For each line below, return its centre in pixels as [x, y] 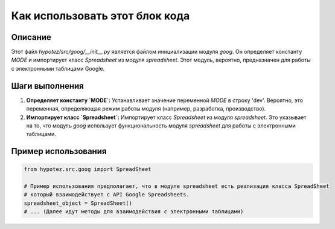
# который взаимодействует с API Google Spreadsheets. [107, 195]
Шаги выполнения [47, 85]
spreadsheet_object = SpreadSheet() [78, 203]
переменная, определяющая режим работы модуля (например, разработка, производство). [146, 109]
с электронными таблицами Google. [58, 68]
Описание [31, 37]
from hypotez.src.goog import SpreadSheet [88, 169]
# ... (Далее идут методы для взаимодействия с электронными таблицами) [134, 212]
